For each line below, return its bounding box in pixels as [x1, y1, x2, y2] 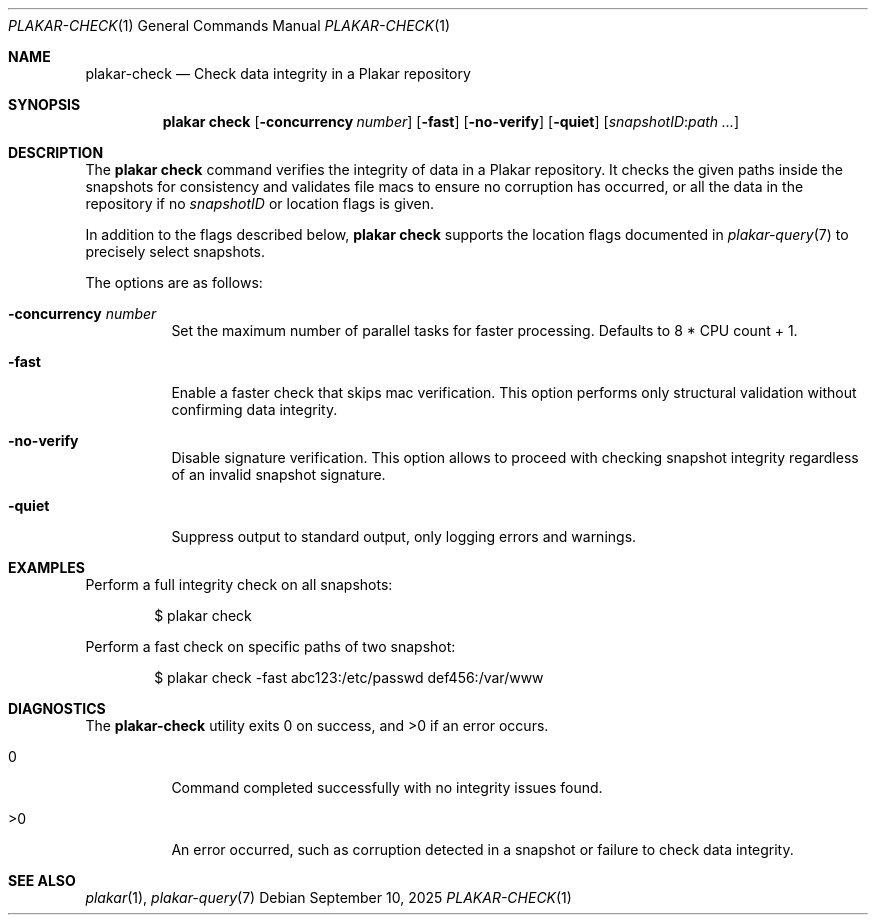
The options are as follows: [85, 274, 263, 291]
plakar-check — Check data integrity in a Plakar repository [85, 65, 471, 82]
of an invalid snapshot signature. [171, 466, 386, 483]
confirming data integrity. [171, 401, 338, 418]
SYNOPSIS [8, 96, 81, 113]
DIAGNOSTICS [8, 700, 106, 717]
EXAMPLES [8, 559, 85, 576]
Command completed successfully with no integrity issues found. [171, 779, 603, 796]
